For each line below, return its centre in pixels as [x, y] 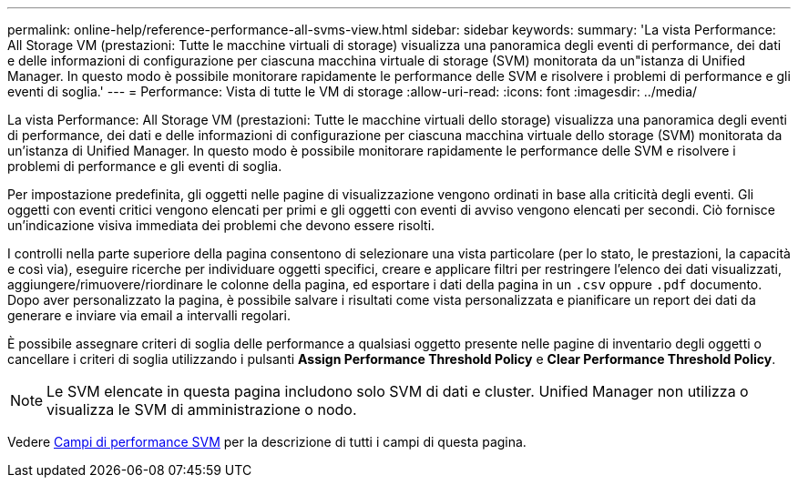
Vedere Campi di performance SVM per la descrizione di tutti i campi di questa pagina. [267, 442]
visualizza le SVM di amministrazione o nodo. [202, 409]
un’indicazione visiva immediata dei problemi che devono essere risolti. [221, 225]
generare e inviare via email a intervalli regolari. [149, 315]
